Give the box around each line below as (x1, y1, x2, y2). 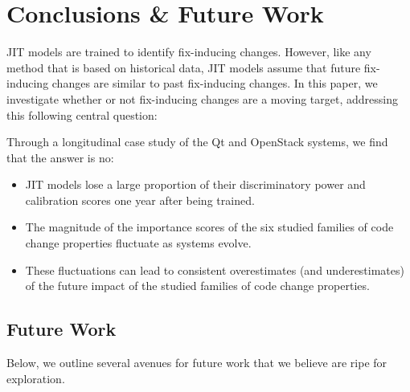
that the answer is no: (6, 149, 114, 165)
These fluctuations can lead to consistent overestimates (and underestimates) (25, 261, 404, 278)
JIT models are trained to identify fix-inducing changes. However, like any (6, 43, 371, 60)
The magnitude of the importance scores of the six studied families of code (25, 218, 394, 235)
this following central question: (6, 106, 158, 123)
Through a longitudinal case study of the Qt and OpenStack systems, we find (6, 133, 388, 150)
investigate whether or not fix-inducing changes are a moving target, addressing (6, 90, 399, 107)
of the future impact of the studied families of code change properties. (25, 277, 370, 294)
